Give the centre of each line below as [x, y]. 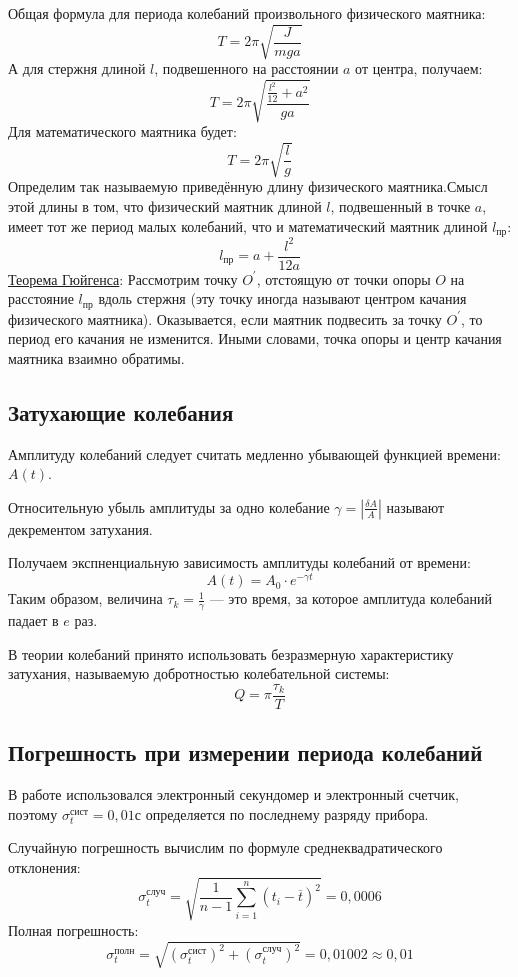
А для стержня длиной [77, 68]
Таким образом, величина [85, 598]
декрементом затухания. [80, 528]
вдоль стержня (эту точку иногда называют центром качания [282, 298]
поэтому [33, 813]
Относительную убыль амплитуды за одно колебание [169, 506]
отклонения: [44, 866]
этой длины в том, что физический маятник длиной [165, 206]
